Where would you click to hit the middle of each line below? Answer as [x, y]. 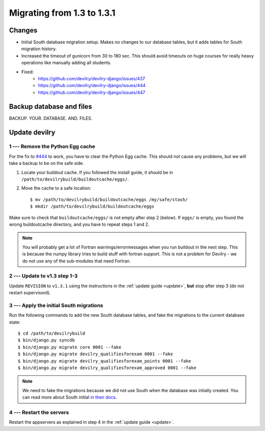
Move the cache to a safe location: [56, 188]
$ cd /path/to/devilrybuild [52, 333]
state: [15, 322]
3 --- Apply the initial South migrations [56, 305]
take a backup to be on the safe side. [47, 163]
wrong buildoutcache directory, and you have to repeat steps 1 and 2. [79, 224]
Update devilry [32, 132]
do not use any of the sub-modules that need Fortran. [77, 261]
